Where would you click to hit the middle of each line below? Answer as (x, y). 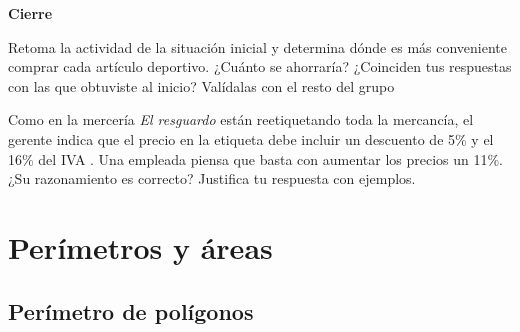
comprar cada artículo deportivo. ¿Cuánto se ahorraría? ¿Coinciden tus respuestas (260, 66)
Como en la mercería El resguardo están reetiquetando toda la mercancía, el (241, 119)
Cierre (30, 13)
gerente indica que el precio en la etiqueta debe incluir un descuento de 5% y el (251, 138)
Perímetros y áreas (140, 246)
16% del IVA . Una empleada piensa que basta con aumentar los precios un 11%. (256, 158)
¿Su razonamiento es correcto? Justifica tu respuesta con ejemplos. (212, 178)
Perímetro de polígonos (131, 310)
